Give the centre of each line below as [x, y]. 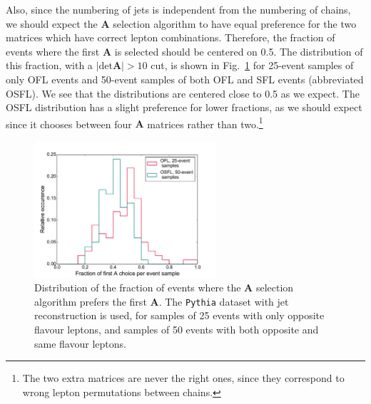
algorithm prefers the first [91, 301]
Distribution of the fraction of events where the [138, 288]
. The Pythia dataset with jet [224, 301]
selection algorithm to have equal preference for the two [235, 23]
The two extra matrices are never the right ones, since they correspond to [183, 378]
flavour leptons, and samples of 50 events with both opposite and [177, 329]
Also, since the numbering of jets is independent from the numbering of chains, [178, 9]
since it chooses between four [69, 124]
